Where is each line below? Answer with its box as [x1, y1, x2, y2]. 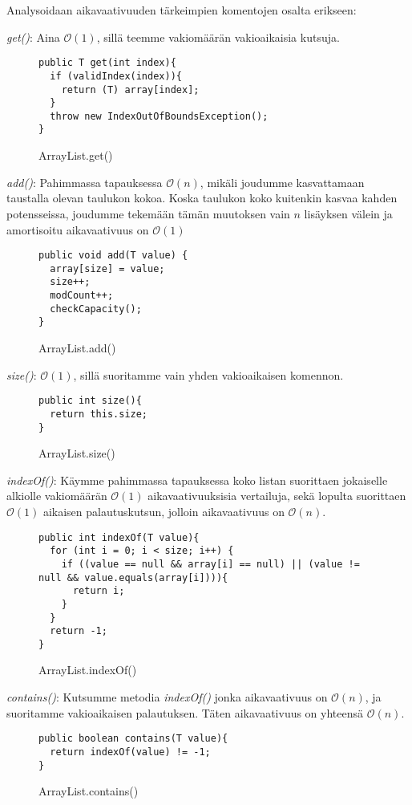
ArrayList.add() [38, 339, 116, 356]
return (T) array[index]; [61, 83, 200, 96]
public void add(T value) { [38, 250, 188, 262]
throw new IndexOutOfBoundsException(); [50, 110, 269, 122]
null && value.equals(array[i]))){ [38, 571, 228, 583]
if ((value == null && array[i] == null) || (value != [61, 558, 360, 570]
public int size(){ [38, 395, 142, 407]
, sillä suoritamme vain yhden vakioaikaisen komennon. [73, 366, 344, 383]
